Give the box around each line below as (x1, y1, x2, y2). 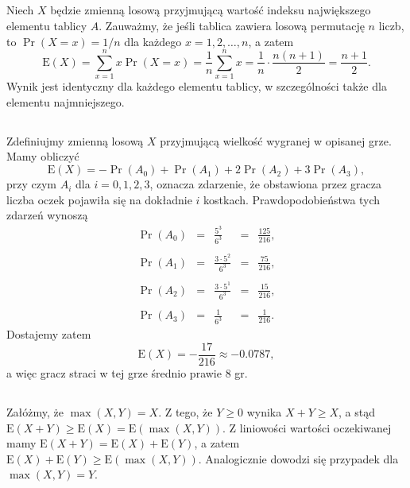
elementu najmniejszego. (6, 93, 125, 110)
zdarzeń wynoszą (6, 207, 88, 223)
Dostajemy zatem (6, 326, 91, 343)
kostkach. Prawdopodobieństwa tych (203, 191, 381, 207)
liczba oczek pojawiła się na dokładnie (6, 191, 192, 207)
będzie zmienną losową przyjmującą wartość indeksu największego (50, 2, 371, 18)
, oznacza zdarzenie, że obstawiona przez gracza (149, 176, 381, 192)
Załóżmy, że (6, 403, 64, 420)
